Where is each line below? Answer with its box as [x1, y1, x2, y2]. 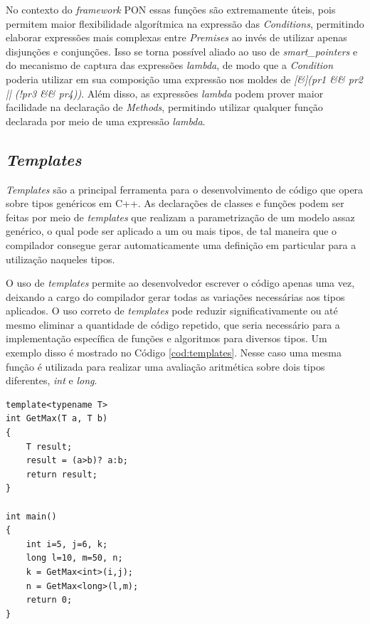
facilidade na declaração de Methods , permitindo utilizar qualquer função [6, 100, 323, 115]
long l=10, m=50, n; [26, 553, 123, 564]
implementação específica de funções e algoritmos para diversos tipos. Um [6, 331, 327, 346]
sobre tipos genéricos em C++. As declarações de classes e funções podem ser [6, 196, 344, 211]
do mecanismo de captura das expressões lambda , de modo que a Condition [6, 58, 334, 73]
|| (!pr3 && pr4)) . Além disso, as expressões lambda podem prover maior [6, 85, 324, 100]
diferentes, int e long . [6, 373, 97, 388]
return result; [26, 469, 97, 480]
